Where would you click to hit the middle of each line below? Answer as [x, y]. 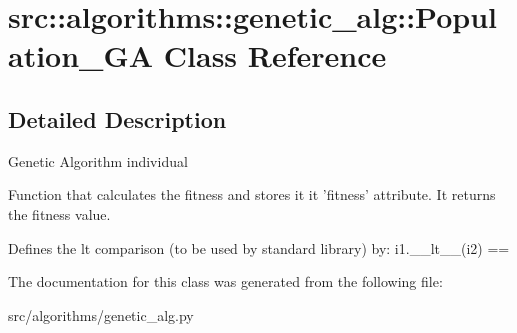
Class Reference [275, 55]
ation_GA [81, 55]
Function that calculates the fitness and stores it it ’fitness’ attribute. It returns [252, 194]
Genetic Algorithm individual [98, 160]
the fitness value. [59, 213]
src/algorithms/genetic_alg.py [101, 314]
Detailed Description [117, 118]
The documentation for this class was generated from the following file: [225, 281]
